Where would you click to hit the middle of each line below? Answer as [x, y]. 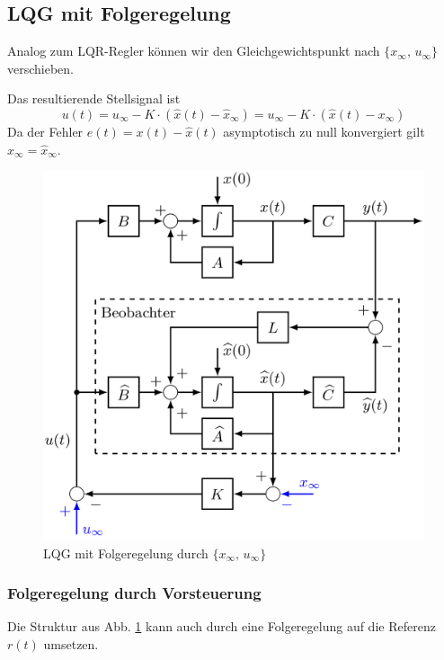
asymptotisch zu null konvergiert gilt [324, 131]
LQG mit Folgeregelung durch [126, 553]
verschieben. [41, 68]
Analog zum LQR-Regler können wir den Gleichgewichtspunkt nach [194, 51]
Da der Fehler [45, 131]
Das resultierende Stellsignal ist [94, 98]
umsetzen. [71, 643]
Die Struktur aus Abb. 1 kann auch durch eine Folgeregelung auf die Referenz [222, 626]
